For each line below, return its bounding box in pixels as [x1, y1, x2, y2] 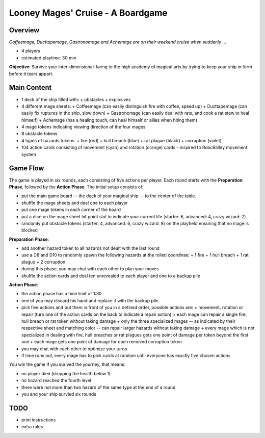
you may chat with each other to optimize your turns [21, 346, 127, 352]
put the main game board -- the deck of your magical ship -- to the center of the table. [21, 193, 196, 199]
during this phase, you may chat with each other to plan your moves [21, 266, 159, 272]
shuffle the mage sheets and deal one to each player [21, 200, 128, 206]
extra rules [21, 424, 43, 430]
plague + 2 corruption [21, 259, 66, 265]
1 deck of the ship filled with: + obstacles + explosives [21, 96, 131, 103]
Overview [9, 26, 40, 34]
